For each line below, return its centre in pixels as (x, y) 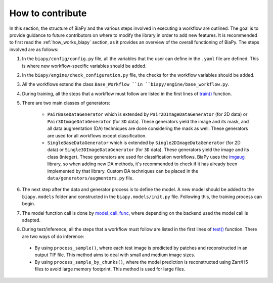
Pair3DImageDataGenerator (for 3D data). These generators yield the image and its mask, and (148, 121)
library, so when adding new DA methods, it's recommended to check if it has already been (142, 164)
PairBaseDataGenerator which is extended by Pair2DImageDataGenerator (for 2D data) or (147, 114)
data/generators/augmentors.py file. (90, 178)
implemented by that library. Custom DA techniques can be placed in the (123, 171)
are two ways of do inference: (53, 236)
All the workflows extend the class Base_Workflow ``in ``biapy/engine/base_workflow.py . (126, 84)
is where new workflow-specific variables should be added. (84, 66)
